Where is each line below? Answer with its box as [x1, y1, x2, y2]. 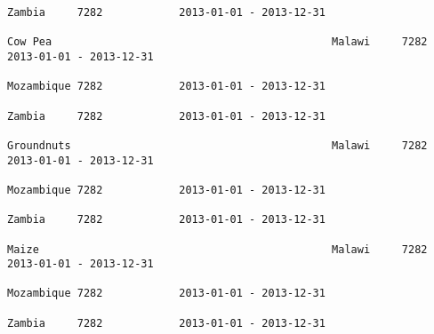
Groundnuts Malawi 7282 [7, 139, 428, 152]
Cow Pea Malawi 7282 [7, 36, 428, 49]
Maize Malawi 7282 [7, 243, 428, 256]
